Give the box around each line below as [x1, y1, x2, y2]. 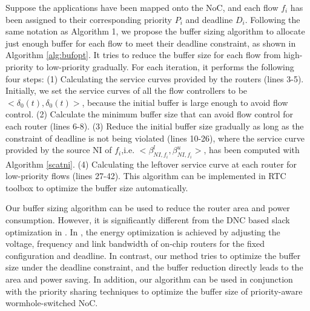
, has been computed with [203, 143, 300, 156]
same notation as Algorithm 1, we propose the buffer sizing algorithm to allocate [5, 25, 305, 38]
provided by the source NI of [5, 143, 112, 156]
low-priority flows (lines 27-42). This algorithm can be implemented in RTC [5, 169, 286, 182]
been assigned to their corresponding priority [5, 13, 173, 25]
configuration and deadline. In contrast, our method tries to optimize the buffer [5, 249, 301, 261]
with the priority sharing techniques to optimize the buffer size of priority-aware [5, 284, 303, 297]
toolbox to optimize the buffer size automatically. [5, 181, 188, 194]
